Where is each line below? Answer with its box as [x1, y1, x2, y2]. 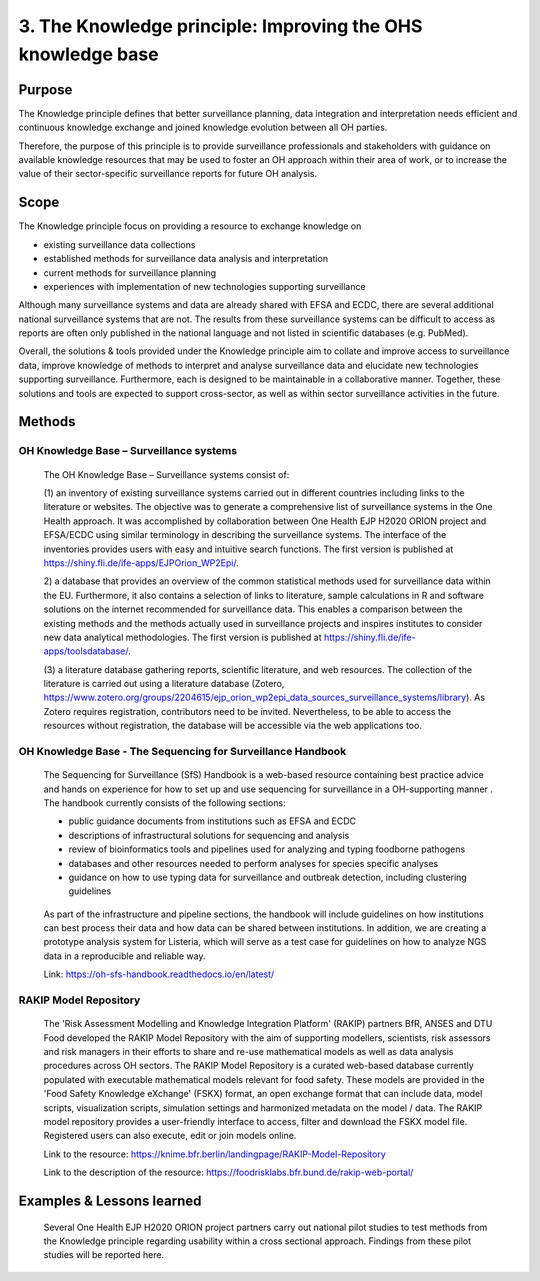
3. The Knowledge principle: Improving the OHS [18, 15, 423, 37]
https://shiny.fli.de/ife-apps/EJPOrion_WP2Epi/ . [43, 556, 240, 569]
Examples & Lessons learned [18, 1192, 202, 1209]
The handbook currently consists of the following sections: [43, 796, 286, 809]
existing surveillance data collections [43, 238, 196, 250]
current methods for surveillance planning [43, 266, 217, 279]
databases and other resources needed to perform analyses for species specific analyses [68, 857, 439, 869]
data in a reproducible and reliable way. [43, 950, 206, 962]
